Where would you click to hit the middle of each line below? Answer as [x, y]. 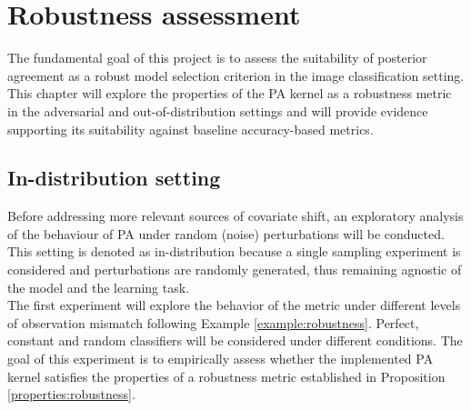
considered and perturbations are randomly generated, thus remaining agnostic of [235, 270]
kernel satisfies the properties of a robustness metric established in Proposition [226, 376]
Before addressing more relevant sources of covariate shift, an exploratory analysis [235, 216]
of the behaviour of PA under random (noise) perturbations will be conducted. [226, 233]
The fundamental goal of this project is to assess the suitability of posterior [217, 58]
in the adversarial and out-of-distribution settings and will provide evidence [218, 110]
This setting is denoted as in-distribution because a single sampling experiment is [234, 251]
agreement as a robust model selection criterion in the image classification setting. [236, 75]
